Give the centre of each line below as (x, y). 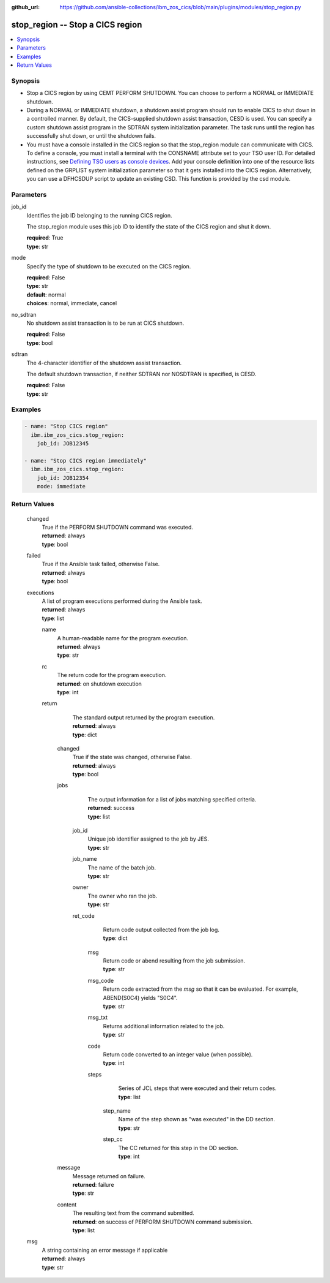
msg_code (101, 980)
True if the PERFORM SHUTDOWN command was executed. (118, 527)
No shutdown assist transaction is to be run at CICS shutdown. (105, 323)
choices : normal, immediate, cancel (72, 303)
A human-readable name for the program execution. (123, 638)
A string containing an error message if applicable (105, 1250)
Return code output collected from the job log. (161, 929)
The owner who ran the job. (123, 896)
